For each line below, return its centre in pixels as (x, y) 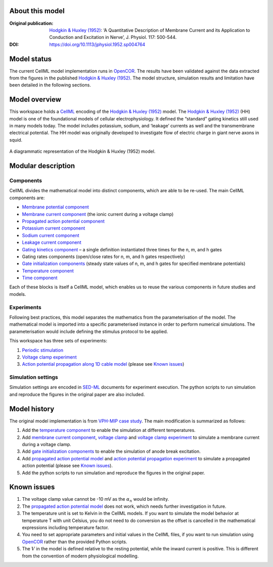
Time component (40, 278)
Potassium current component (54, 228)
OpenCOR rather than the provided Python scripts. (75, 542)
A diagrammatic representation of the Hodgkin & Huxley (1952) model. (82, 151)
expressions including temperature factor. (65, 527)
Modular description (42, 166)
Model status (31, 59)
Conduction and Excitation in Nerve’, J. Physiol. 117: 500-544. (113, 37)
